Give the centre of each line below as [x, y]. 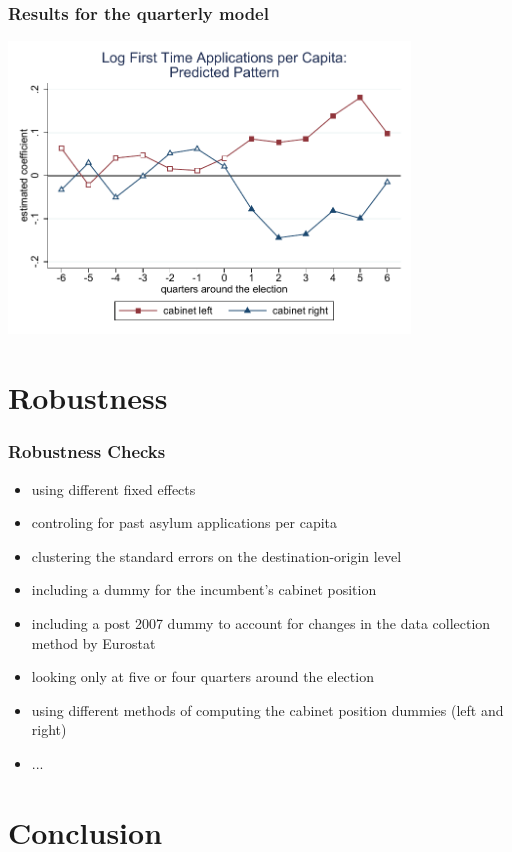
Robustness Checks [87, 451]
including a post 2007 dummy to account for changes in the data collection [261, 623]
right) [49, 729]
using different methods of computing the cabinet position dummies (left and [267, 709]
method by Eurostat [93, 642]
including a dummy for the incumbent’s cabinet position [204, 589]
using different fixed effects [113, 488]
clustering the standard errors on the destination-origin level [216, 555]
